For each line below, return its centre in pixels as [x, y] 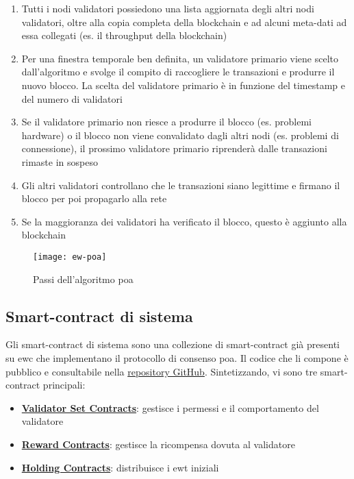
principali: [64, 385]
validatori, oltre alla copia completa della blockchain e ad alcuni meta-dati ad [184, 22]
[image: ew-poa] [70, 257]
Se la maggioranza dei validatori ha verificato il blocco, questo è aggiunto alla [184, 221]
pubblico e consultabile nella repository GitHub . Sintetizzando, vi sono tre [162, 371]
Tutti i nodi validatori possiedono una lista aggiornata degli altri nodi [168, 8]
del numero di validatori [72, 98]
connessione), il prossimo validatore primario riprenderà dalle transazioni [174, 148]
